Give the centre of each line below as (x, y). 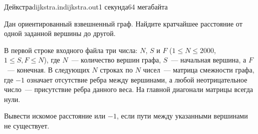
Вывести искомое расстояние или (55, 116)
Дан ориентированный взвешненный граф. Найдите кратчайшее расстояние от (123, 23)
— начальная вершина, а (209, 60)
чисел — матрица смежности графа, (199, 69)
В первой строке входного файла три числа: (71, 50)
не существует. (27, 125)
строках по (116, 69)
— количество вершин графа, (116, 60)
